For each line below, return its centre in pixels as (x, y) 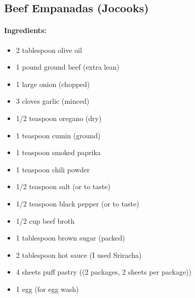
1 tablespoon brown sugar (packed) (70, 238)
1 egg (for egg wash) (47, 289)
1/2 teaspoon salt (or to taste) (63, 186)
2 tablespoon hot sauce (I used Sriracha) (79, 255)
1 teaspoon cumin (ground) (58, 135)
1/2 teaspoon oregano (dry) (59, 118)
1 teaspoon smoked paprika (58, 152)
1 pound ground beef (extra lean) (68, 67)
